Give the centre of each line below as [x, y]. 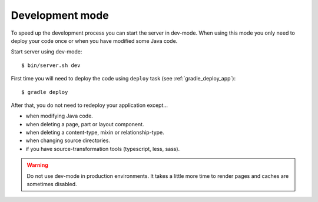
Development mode [60, 15]
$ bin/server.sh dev [51, 65]
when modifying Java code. [59, 116]
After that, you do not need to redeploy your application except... [89, 105]
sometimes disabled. [52, 184]
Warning [37, 165]
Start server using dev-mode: [47, 52]
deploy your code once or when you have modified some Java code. [94, 41]
